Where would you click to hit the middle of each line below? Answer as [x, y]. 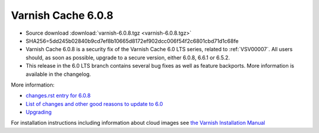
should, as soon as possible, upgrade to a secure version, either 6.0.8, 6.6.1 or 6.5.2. [128, 57]
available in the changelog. [58, 74]
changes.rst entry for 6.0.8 [58, 96]
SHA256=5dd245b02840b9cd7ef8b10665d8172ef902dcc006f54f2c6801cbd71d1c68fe [132, 41]
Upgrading [39, 112]
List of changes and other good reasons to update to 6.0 [95, 104]
